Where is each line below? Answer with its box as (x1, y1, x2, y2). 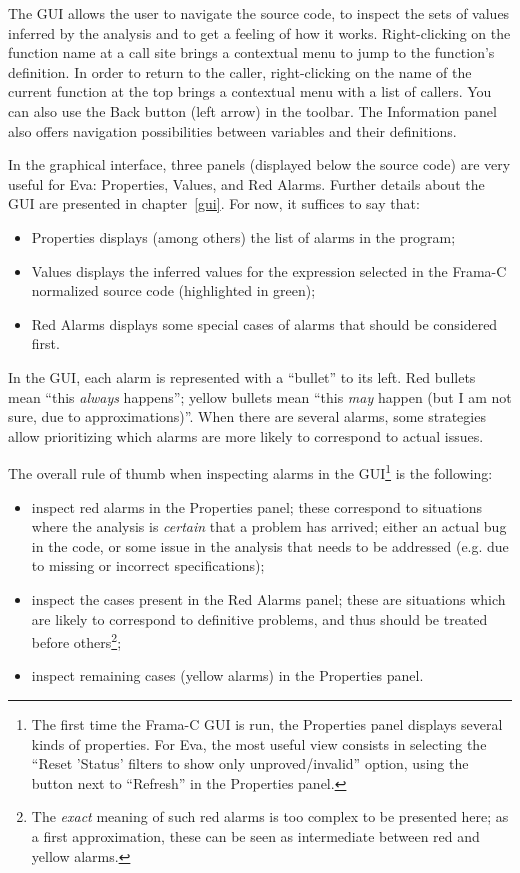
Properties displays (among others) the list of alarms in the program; (31, 226, 456, 247)
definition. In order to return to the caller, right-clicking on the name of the (8, 61, 472, 82)
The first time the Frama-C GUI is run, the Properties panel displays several (31, 713, 503, 734)
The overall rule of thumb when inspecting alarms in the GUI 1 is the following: (8, 460, 493, 483)
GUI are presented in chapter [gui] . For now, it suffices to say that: (8, 193, 420, 214)
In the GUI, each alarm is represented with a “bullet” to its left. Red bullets (8, 366, 476, 387)
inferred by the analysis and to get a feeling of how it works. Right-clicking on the (8, 22, 511, 43)
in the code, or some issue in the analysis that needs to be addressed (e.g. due (31, 535, 509, 556)
